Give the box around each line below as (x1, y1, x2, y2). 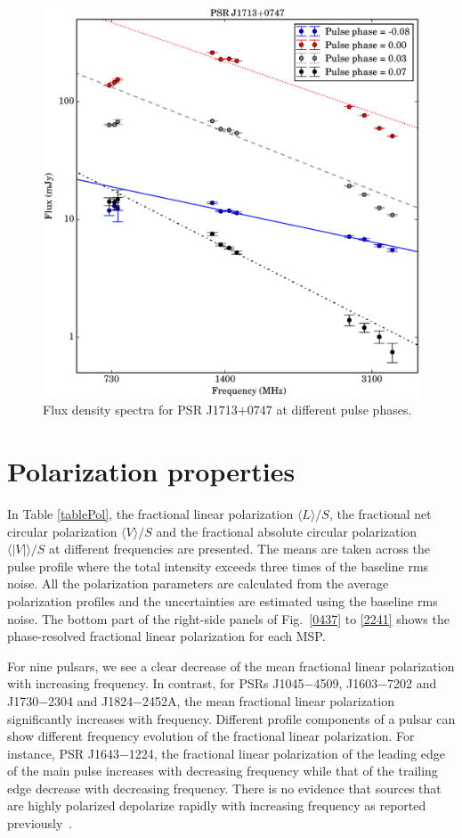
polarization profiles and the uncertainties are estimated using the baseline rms (7, 591, 438, 610)
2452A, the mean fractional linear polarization (142, 691, 394, 710)
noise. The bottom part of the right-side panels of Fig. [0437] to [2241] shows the (7, 609, 450, 628)
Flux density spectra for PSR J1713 (43, 400, 238, 419)
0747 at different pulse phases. (247, 400, 412, 419)
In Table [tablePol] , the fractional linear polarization (7, 504, 294, 522)
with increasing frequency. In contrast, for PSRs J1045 (7, 674, 304, 693)
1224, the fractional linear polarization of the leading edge (128, 744, 446, 762)
